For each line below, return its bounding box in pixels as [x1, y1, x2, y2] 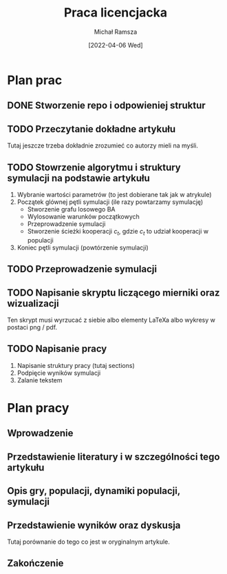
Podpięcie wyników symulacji [17, 369, 101, 377]
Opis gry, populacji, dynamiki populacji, [7, 485, 181, 497]
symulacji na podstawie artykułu [7, 172, 150, 184]
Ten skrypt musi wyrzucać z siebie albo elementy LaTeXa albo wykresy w [7, 316, 215, 324]
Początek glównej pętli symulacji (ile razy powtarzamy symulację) [17, 198, 204, 206]
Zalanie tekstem [17, 376, 63, 384]
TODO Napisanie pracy [7, 343, 107, 355]
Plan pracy [7, 400, 69, 416]
